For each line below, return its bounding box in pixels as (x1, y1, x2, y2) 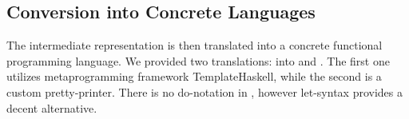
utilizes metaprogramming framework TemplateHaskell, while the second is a (6, 68, 382, 85)
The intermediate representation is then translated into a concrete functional (6, 37, 383, 54)
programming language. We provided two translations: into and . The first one (6, 52, 390, 69)
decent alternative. (6, 99, 97, 116)
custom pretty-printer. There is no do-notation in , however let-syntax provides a (6, 83, 403, 100)
